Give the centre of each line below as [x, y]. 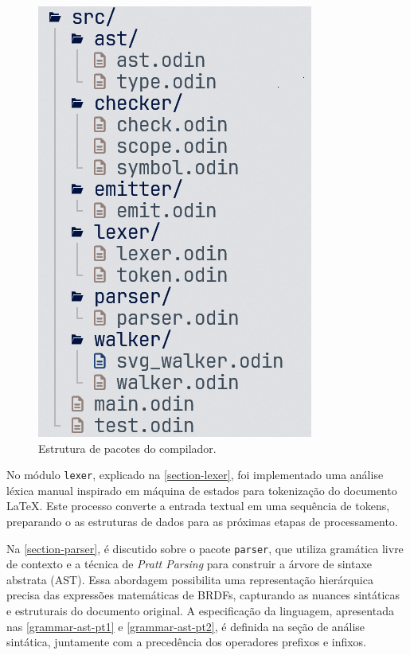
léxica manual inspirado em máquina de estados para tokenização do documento [202, 490]
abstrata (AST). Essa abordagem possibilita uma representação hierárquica [190, 579]
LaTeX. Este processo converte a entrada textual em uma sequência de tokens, [198, 506]
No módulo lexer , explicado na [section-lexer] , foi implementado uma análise [195, 475]
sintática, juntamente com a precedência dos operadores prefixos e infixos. [187, 642]
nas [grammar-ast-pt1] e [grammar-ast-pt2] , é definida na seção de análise [186, 626]
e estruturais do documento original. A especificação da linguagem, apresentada [200, 611]
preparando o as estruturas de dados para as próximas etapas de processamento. [202, 522]
